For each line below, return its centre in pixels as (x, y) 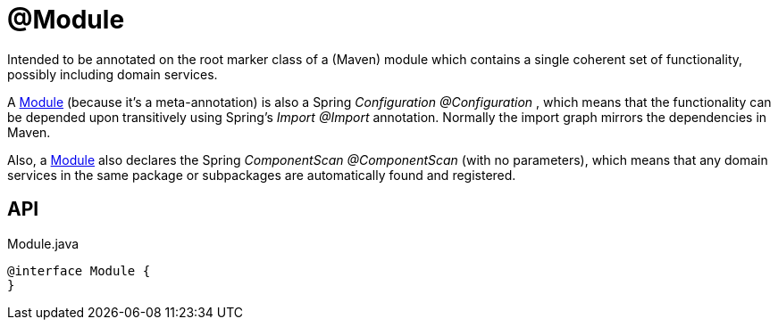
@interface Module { (79, 270)
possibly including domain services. (113, 74)
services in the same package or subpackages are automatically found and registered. (262, 175)
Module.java (43, 243)
